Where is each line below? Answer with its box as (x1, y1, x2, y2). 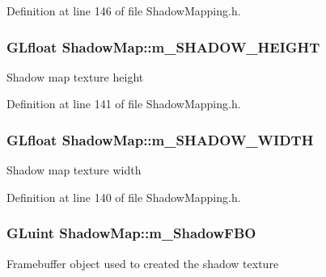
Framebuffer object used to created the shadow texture (6, 254, 279, 271)
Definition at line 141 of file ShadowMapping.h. (6, 95, 241, 112)
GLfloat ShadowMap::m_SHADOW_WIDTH (6, 129, 314, 149)
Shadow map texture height (6, 68, 144, 85)
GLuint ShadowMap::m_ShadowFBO (6, 223, 256, 243)
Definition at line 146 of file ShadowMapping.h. (6, 2, 241, 19)
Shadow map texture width (6, 162, 142, 178)
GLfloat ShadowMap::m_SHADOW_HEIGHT (6, 36, 320, 57)
